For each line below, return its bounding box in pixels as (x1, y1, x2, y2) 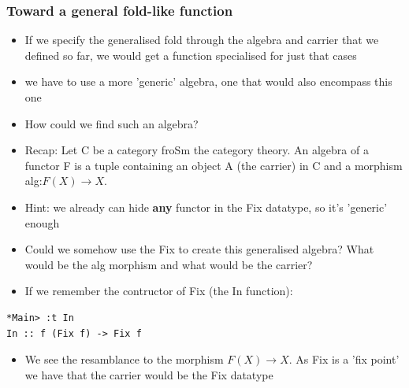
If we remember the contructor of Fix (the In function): (24, 283, 293, 299)
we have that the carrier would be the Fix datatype (24, 366, 273, 382)
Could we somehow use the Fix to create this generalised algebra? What (24, 241, 374, 257)
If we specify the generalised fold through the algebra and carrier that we (24, 31, 379, 48)
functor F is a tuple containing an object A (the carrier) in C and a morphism (24, 157, 403, 173)
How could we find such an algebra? (24, 115, 199, 131)
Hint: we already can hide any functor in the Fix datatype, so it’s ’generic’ (24, 198, 388, 215)
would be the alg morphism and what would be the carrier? (24, 256, 313, 272)
